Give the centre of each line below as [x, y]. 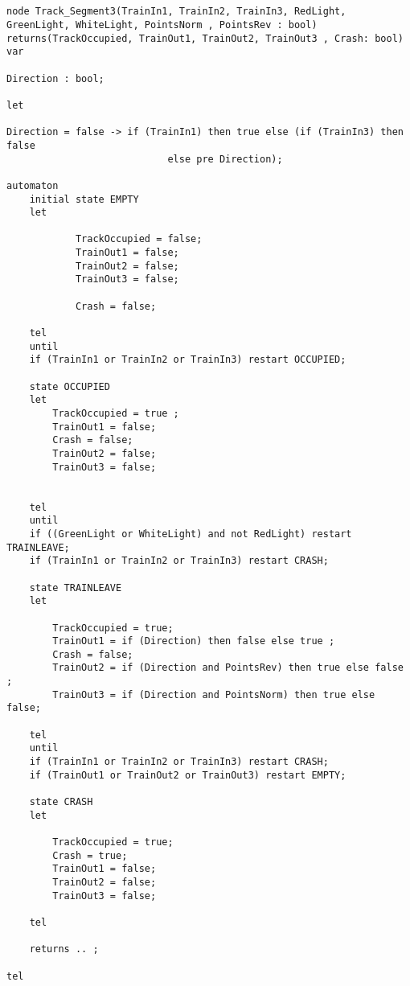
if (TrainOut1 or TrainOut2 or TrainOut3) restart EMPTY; [188, 775]
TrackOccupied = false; [139, 239]
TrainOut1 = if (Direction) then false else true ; [194, 641]
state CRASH [61, 802]
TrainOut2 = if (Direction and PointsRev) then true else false [228, 668]
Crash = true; [90, 855]
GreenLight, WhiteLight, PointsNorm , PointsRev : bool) [162, 25]
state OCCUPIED [70, 386]
